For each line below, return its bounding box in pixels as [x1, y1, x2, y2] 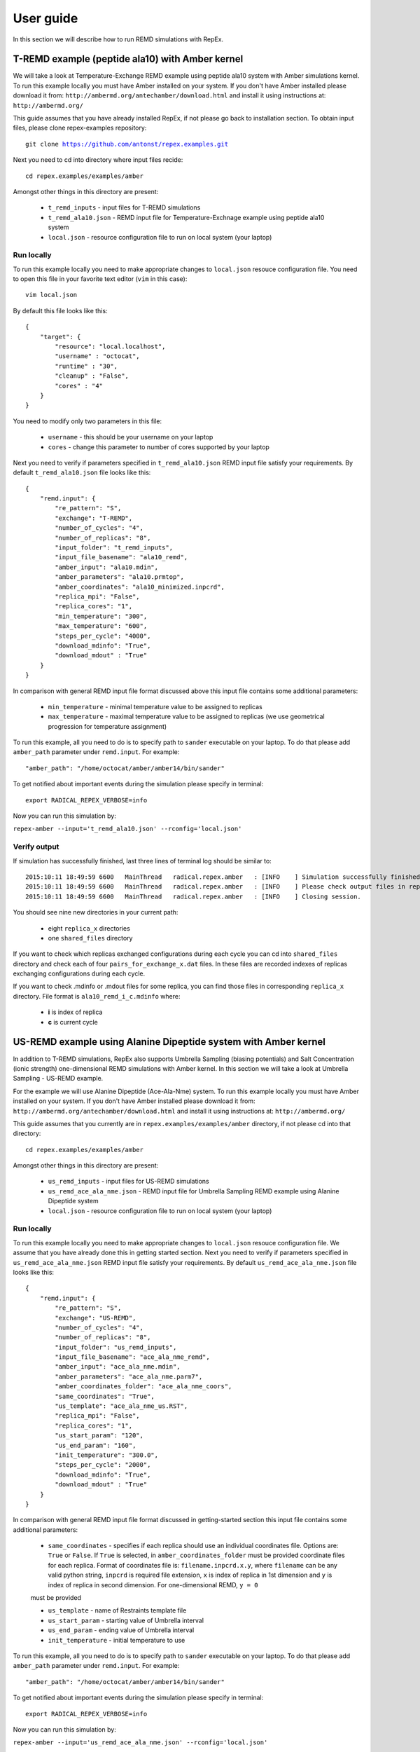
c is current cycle [48, 1018, 98, 1026]
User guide [13, 11, 78, 26]
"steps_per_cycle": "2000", [55, 1461, 151, 1469]
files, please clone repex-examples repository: [13, 123, 147, 132]
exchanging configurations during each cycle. [13, 969, 146, 978]
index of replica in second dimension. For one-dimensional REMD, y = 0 [48, 1580, 258, 1589]
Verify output [13, 842, 59, 851]
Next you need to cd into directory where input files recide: [13, 156, 183, 164]
